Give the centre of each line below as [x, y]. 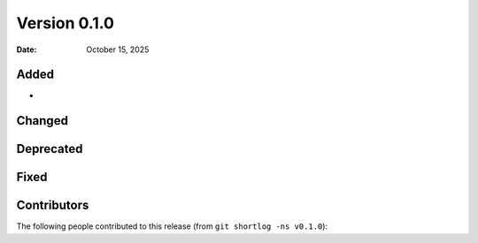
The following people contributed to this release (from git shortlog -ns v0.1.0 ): [172, 226]
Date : [27, 49]
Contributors [53, 205]
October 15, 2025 [118, 49]
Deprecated [50, 149]
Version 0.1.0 [66, 23]
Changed [42, 121]
